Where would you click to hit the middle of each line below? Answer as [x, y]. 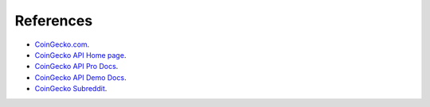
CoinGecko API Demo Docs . [80, 77]
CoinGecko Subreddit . [71, 89]
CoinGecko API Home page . [80, 55]
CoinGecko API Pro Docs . [76, 67]
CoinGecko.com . [62, 44]
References [54, 21]
